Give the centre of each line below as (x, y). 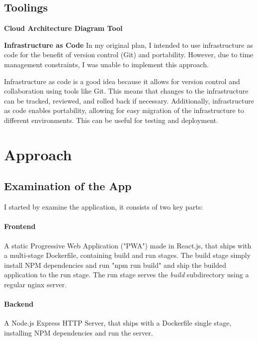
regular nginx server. (35, 284)
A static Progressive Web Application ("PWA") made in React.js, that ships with (128, 245)
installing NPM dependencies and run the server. (79, 332)
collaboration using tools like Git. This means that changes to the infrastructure (126, 91)
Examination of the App (68, 186)
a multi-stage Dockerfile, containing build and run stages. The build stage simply (128, 255)
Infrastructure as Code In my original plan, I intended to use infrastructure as (129, 45)
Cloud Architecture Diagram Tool (63, 28)
